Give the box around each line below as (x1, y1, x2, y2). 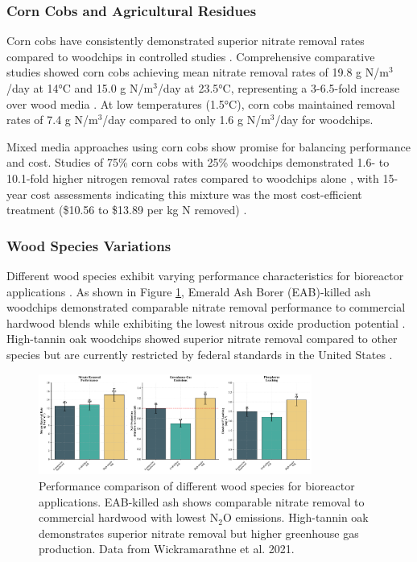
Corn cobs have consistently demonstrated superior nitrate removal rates (6, 32, 365, 49)
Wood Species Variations (6, 235, 171, 255)
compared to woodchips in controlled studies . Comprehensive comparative (6, 48, 375, 64)
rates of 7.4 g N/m (6, 111, 98, 128)
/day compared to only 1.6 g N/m (102, 111, 270, 128)
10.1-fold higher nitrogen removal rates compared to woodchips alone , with (6, 169, 379, 186)
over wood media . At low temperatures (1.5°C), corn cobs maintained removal (6, 95, 395, 112)
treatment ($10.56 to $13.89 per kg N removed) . (6, 201, 247, 218)
